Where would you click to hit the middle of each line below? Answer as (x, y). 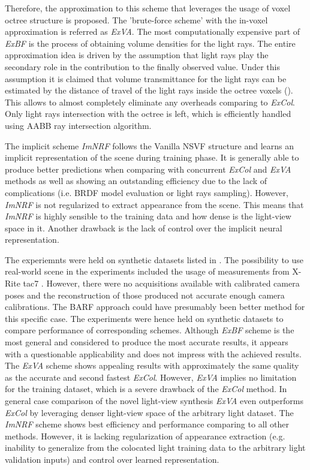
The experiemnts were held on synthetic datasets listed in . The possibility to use (154, 259)
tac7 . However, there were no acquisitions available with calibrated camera (161, 283)
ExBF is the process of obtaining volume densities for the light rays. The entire (150, 43)
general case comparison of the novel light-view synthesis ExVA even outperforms (154, 400)
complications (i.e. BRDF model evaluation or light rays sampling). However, (147, 192)
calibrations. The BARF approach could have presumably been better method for (155, 307)
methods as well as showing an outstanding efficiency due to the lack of (136, 181)
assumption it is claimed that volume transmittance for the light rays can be (146, 78)
